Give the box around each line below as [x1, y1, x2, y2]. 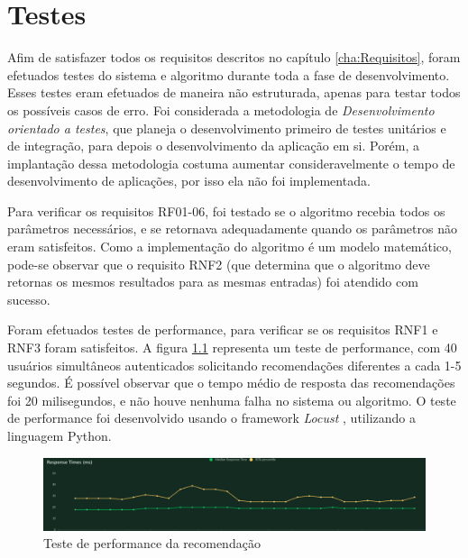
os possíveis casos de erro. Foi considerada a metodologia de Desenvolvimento [7, 100, 435, 119]
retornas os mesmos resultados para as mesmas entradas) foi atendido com [7, 272, 418, 291]
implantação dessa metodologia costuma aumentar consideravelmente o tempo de [7, 153, 455, 172]
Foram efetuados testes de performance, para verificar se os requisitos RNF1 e [7, 320, 438, 339]
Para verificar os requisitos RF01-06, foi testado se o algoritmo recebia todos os [7, 201, 445, 220]
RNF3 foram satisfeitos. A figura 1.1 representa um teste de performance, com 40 [7, 338, 457, 357]
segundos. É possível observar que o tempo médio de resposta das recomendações [7, 373, 455, 392]
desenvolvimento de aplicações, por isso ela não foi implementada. [7, 171, 371, 190]
